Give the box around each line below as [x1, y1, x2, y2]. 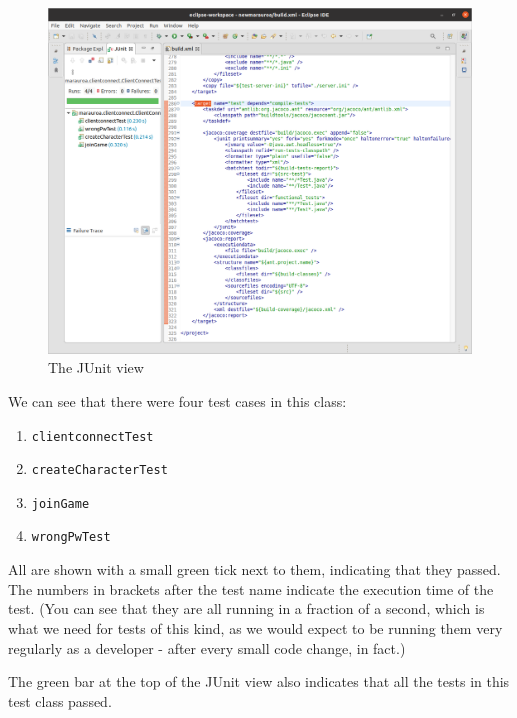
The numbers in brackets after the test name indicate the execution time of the [8, 578, 494, 599]
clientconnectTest [31, 429, 154, 444]
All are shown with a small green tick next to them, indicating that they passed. [8, 559, 501, 580]
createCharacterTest [31, 463, 168, 478]
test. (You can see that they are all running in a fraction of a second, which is [8, 598, 485, 619]
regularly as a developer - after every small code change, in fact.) [8, 637, 406, 658]
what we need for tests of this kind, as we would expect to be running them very [8, 617, 503, 638]
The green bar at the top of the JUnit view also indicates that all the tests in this [8, 671, 510, 692]
